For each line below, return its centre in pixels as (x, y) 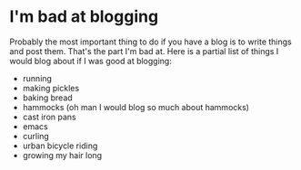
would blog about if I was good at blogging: (91, 61)
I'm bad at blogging (84, 17)
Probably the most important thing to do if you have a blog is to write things (151, 42)
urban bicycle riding (60, 146)
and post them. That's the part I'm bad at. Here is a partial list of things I (144, 51)
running (37, 78)
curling (36, 136)
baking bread (47, 98)
